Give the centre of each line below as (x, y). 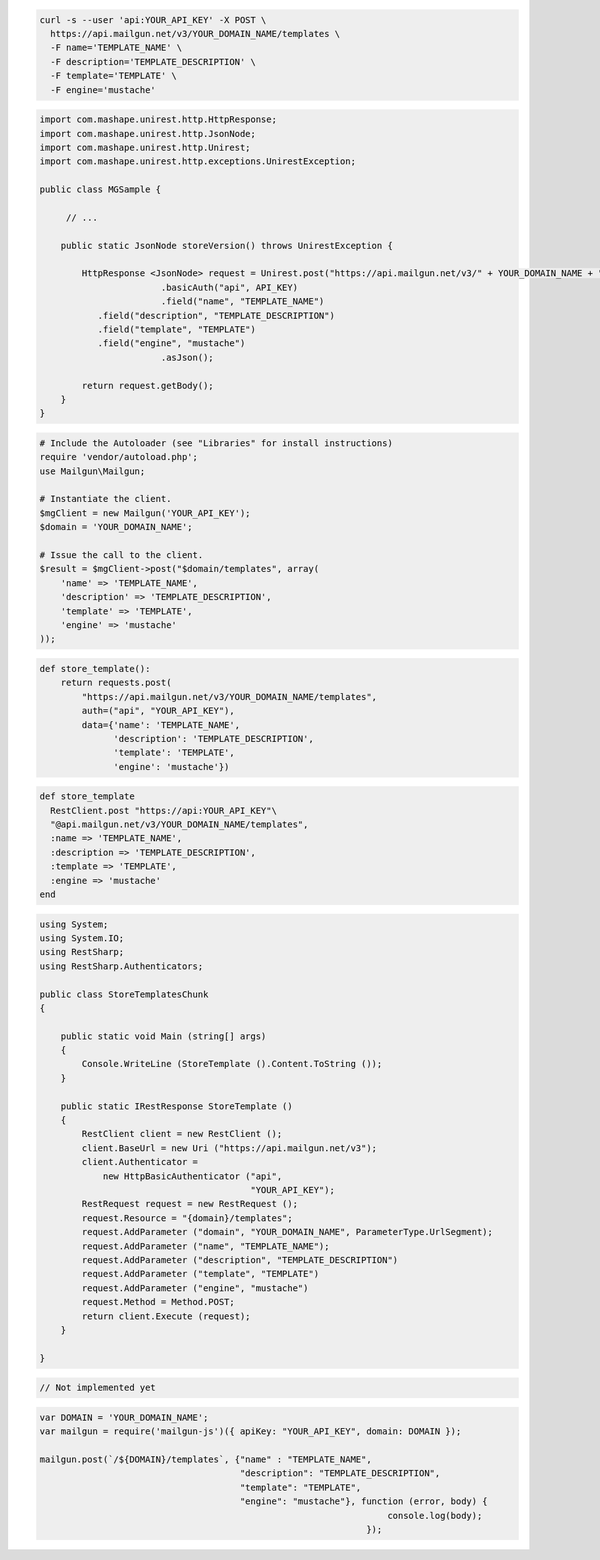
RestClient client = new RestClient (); (182, 1134)
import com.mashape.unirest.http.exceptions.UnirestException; (198, 161)
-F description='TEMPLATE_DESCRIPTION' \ (153, 61)
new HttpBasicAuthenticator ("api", (192, 1176)
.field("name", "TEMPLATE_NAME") (242, 301)
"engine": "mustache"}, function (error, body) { (364, 1501)
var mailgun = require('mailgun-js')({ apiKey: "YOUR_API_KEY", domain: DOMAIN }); (250, 1431)
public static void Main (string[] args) (163, 1036)
